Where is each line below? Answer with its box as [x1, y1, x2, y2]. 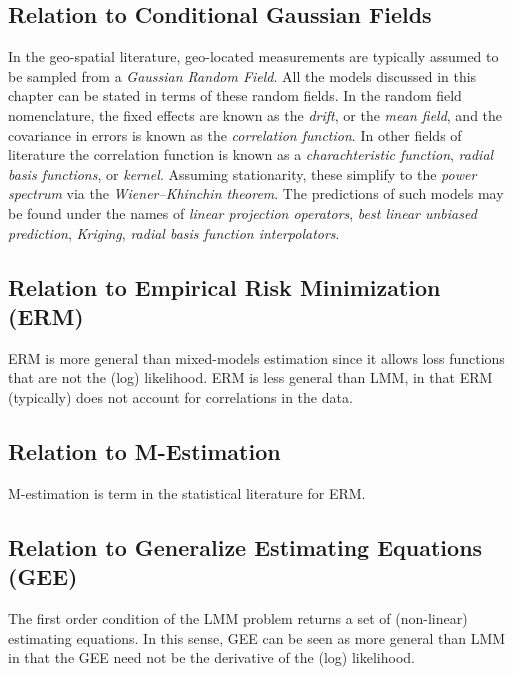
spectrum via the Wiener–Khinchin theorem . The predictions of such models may [8, 183, 504, 204]
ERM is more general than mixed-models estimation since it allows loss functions [8, 347, 505, 368]
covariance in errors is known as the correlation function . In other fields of [8, 124, 462, 145]
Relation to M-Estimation [8, 435, 281, 466]
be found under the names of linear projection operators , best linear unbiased [8, 202, 477, 223]
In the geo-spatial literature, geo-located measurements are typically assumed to [8, 46, 499, 67]
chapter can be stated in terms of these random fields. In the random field [8, 85, 462, 106]
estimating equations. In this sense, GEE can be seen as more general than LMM [8, 627, 506, 648]
